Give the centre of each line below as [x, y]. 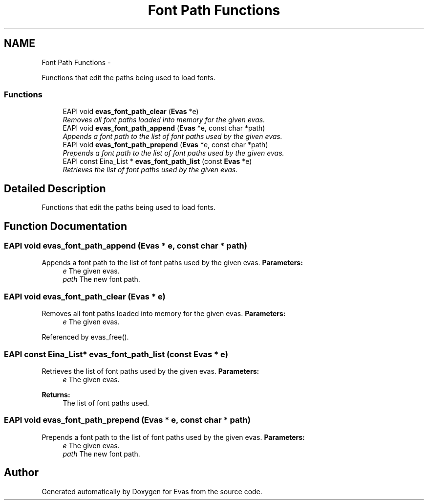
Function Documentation [65, 226]
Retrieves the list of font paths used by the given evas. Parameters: [150, 371]
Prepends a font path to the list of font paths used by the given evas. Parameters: [173, 437]
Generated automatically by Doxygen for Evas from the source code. [152, 491]
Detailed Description [55, 188]
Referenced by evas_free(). [85, 337]
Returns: [56, 394]
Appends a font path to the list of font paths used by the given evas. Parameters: [172, 263]
